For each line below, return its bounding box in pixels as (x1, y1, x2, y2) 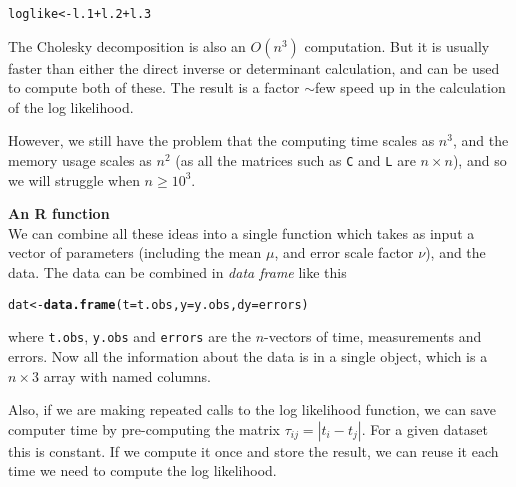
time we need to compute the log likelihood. (8, 460, 277, 481)
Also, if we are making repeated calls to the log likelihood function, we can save (8, 399, 496, 420)
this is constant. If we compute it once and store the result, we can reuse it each (8, 440, 499, 461)
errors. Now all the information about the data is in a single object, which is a (8, 345, 488, 366)
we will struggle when (8, 169, 140, 190)
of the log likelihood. (8, 96, 134, 117)
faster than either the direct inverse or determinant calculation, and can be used (8, 57, 500, 78)
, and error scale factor (274, 242, 414, 263)
